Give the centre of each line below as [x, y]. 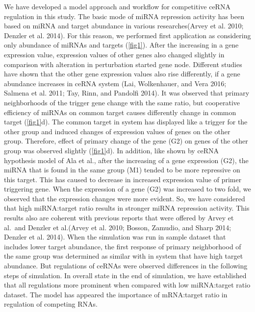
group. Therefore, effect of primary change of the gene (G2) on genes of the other [126, 141]
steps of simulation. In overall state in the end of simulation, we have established [125, 275]
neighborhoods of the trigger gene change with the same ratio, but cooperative [122, 102]
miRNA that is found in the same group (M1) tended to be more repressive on [122, 170]
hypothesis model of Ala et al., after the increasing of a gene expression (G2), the [126, 160]
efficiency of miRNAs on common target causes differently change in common [120, 112]
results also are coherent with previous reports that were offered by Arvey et [119, 218]
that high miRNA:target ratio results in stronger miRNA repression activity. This [127, 208]
